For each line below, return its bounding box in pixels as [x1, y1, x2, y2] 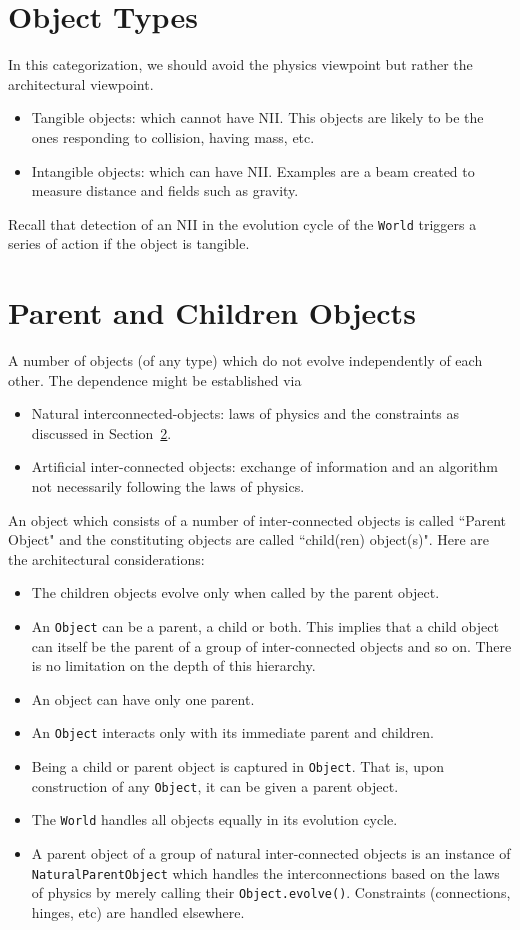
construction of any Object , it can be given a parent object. [31, 775, 399, 796]
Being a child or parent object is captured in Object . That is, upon [31, 756, 444, 777]
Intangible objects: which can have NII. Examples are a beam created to [31, 160, 475, 181]
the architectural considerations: [8, 548, 205, 569]
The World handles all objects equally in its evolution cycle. [31, 809, 398, 830]
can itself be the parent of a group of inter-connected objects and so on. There [31, 635, 512, 656]
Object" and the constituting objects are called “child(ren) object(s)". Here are [8, 529, 490, 550]
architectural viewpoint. [8, 73, 154, 94]
